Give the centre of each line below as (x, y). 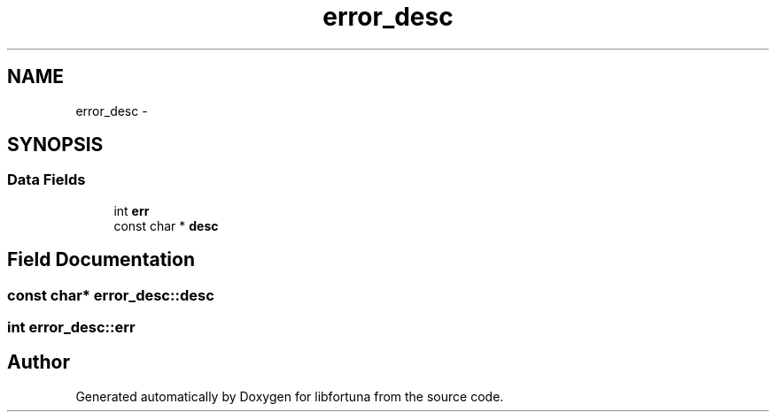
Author (39, 362)
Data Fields (47, 180)
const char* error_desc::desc (111, 295)
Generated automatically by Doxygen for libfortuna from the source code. (290, 396)
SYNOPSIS (55, 145)
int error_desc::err (71, 328)
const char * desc (166, 225)
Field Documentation (101, 260)
